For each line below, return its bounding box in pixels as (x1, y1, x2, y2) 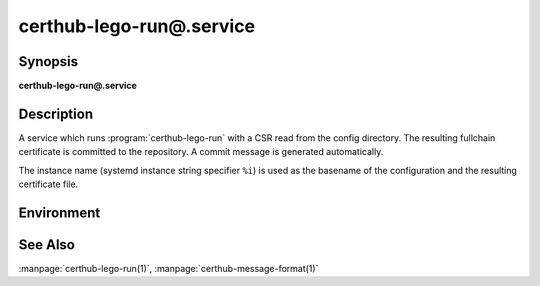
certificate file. (18, 178, 79, 190)
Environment (18, 204, 101, 221)
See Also (18, 236, 75, 253)
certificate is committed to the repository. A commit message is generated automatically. (18, 146, 384, 158)
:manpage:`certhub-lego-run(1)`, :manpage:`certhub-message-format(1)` (18, 263, 319, 275)
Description (18, 105, 94, 122)
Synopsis (18, 53, 79, 70)
